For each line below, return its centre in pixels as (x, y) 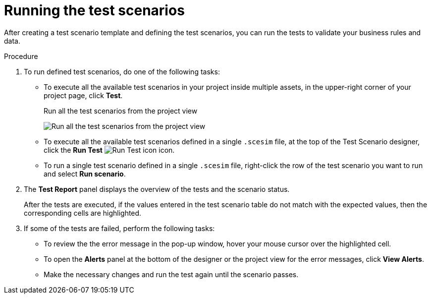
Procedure (21, 56)
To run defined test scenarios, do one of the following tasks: (122, 71)
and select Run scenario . (85, 174)
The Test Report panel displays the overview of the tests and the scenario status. (157, 189)
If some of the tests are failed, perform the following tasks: (119, 228)
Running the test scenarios (94, 10)
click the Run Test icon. (109, 150)
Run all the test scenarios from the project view (121, 111)
